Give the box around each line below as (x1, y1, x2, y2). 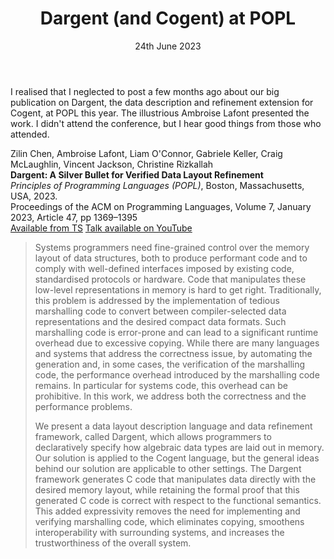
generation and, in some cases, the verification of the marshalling (34, 358, 306, 370)
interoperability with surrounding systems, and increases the (34, 526, 285, 538)
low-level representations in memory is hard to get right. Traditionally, (34, 283, 322, 296)
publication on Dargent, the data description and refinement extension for (10, 96, 314, 108)
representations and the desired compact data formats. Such (34, 315, 287, 327)
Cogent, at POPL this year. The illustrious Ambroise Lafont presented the (10, 107, 310, 119)
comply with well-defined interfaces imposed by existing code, (34, 262, 295, 274)
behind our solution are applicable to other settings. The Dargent (34, 462, 302, 474)
